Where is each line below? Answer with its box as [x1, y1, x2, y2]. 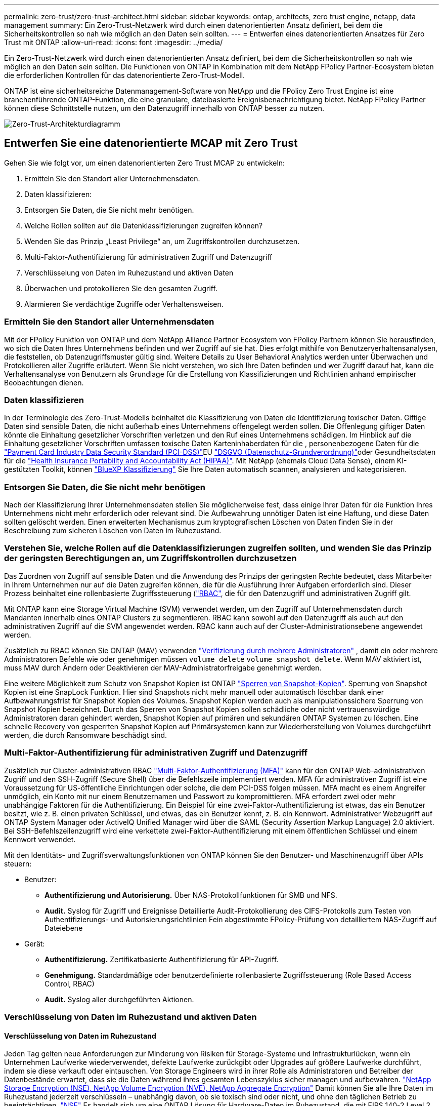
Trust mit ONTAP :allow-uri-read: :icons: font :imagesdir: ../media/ [4, 38, 223, 47]
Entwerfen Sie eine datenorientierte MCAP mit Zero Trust [4, 137, 298, 150]
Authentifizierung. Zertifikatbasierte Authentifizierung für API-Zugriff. [45, 955, 279, 964]
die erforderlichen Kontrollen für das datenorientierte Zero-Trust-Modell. [4, 71, 245, 80]
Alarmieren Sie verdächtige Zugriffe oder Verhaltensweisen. [24, 299, 224, 308]
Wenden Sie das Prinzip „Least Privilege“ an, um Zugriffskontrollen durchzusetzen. [24, 236, 300, 246]
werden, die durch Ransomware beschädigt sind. [4, 730, 167, 739]
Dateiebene [45, 923, 83, 932]
